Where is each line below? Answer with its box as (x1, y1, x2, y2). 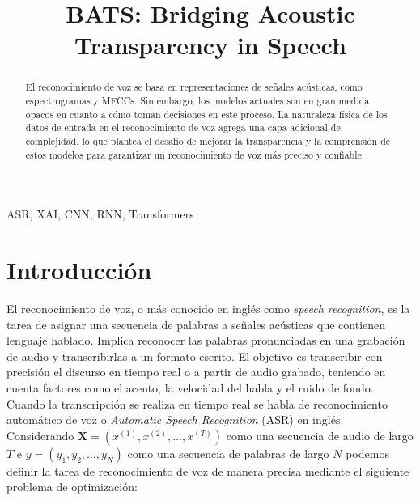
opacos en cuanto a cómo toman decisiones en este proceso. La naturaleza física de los (25, 107, 388, 121)
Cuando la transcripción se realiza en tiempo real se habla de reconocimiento (6, 395, 388, 412)
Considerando (6, 426, 74, 443)
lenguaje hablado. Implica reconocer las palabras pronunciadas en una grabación (6, 332, 405, 349)
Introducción (6, 253, 152, 286)
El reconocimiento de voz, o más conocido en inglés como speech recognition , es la (6, 300, 410, 317)
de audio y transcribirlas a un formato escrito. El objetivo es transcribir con (6, 347, 383, 364)
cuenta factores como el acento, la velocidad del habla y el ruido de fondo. (6, 379, 374, 396)
